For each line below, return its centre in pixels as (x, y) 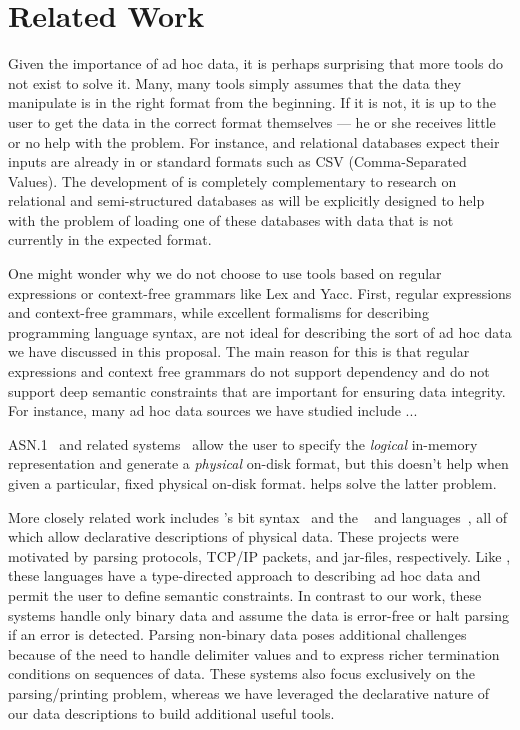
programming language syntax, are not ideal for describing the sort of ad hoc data (260, 331)
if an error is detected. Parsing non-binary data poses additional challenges (237, 634)
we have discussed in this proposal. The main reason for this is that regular (239, 351)
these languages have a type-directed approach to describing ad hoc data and (244, 575)
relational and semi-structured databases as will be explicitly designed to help (246, 200)
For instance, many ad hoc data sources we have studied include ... (213, 410)
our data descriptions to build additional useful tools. (171, 712)
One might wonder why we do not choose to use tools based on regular (225, 273)
